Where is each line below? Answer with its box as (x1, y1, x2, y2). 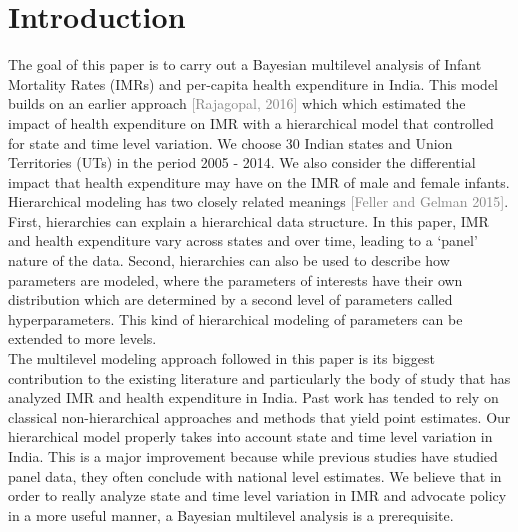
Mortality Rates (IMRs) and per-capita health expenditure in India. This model (8, 73, 498, 94)
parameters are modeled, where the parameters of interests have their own (8, 269, 463, 290)
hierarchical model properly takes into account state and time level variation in (8, 426, 493, 447)
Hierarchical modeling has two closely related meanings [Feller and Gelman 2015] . (8, 191, 509, 212)
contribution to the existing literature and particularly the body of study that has (8, 367, 511, 388)
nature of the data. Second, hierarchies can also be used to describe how (8, 250, 450, 271)
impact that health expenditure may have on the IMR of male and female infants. (8, 171, 510, 192)
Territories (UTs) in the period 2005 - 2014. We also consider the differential (8, 152, 476, 173)
